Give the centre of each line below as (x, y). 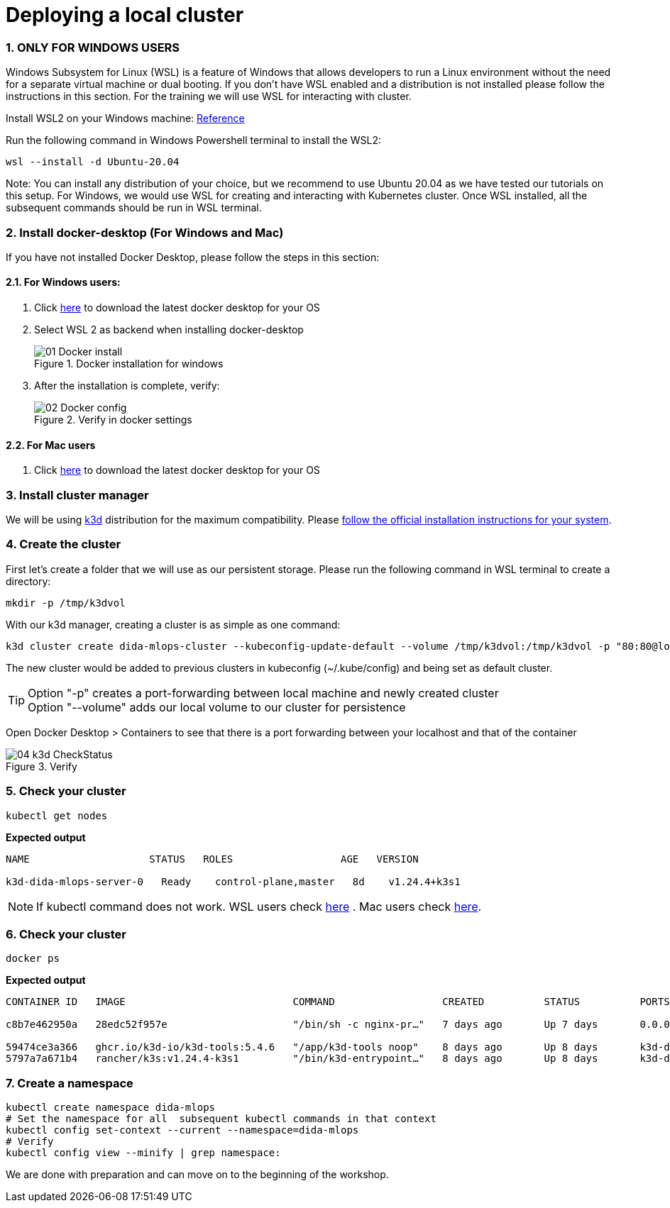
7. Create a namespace (70, 1083)
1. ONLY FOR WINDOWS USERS (93, 47)
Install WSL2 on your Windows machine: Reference (125, 118)
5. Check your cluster (66, 791)
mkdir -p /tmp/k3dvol (66, 603)
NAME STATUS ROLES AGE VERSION (212, 859)
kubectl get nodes (57, 815)
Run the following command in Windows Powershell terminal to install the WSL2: (193, 140)
